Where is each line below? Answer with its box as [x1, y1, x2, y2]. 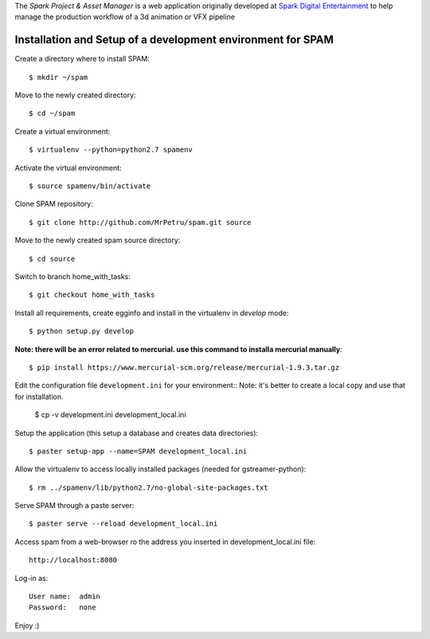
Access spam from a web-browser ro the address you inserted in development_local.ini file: [14, 537, 316, 546]
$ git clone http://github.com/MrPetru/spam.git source [29, 218, 252, 227]
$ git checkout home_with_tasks [29, 290, 155, 299]
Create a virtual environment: [14, 126, 111, 136]
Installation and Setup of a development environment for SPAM [14, 33, 334, 47]
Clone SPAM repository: [14, 199, 93, 209]
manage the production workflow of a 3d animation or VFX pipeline [14, 12, 235, 22]
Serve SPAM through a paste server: [14, 501, 135, 511]
